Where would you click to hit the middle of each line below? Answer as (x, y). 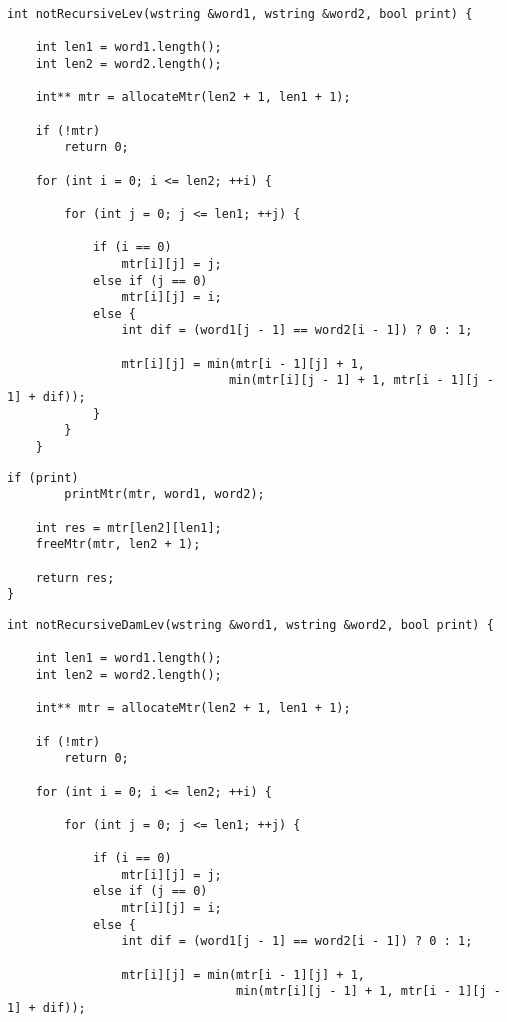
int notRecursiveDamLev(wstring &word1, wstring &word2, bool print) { (250, 624)
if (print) (43, 477)
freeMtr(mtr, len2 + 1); (118, 544)
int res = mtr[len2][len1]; (128, 527)
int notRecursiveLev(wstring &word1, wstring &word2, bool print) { (240, 14)
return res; (75, 577)
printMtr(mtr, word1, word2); (164, 494)
